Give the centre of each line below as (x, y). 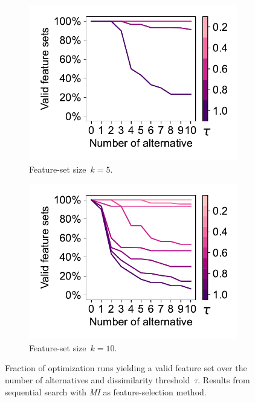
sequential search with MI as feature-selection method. (106, 391)
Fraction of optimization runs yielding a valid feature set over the (126, 368)
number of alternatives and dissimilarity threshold (98, 379)
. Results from (224, 379)
